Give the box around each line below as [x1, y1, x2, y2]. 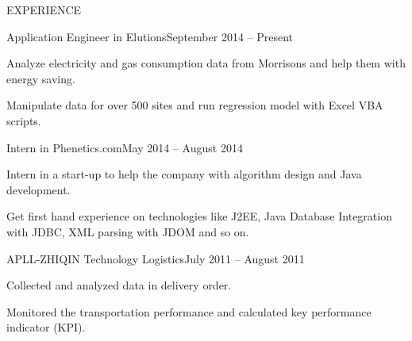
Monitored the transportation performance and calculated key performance [6, 303, 372, 320]
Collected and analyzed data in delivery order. [6, 277, 232, 293]
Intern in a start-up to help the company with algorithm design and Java [6, 166, 362, 182]
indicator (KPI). [6, 319, 86, 335]
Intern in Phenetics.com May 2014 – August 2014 [6, 139, 243, 155]
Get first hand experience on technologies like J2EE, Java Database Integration [6, 208, 392, 224]
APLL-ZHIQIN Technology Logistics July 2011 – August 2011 [6, 250, 305, 266]
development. [6, 181, 71, 197]
